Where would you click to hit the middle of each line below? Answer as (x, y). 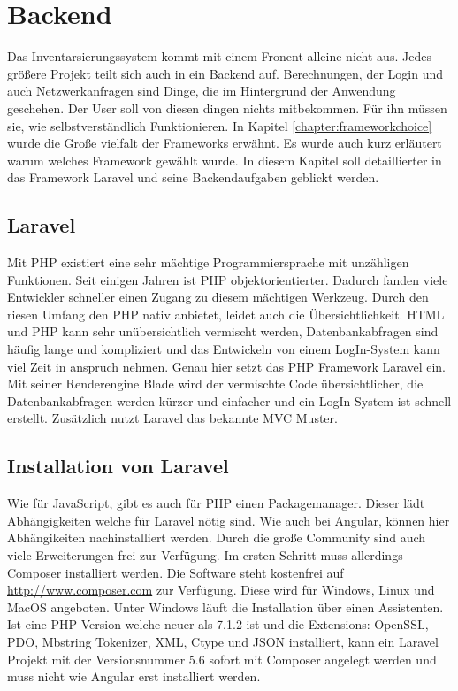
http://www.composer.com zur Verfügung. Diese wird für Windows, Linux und (221, 590)
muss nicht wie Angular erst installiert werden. (134, 676)
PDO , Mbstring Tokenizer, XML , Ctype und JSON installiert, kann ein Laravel (223, 641)
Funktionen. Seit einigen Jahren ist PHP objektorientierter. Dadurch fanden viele (228, 279)
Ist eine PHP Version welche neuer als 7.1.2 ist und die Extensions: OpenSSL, (218, 624)
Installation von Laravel (118, 466)
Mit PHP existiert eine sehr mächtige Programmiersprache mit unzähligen (208, 262)
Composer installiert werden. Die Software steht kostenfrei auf (176, 572)
